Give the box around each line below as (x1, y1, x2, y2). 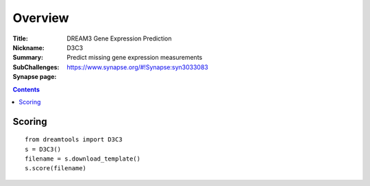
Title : (12, 34, 29, 43)
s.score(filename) (25, 165, 87, 172)
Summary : (12, 54, 44, 62)
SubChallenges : (12, 62, 60, 71)
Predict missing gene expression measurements (66, 54, 203, 62)
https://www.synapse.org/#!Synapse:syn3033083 (66, 62, 208, 71)
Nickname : (12, 43, 45, 51)
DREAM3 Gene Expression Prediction (66, 34, 172, 43)
